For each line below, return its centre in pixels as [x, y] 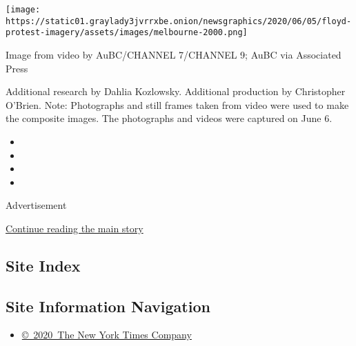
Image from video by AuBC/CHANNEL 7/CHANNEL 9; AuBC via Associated [174, 54]
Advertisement [36, 205]
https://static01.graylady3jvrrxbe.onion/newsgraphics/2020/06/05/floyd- [179, 21]
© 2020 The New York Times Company [107, 335]
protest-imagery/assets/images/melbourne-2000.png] [127, 33]
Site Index [43, 265]
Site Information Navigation [108, 306]
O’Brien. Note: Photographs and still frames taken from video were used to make [177, 104]
